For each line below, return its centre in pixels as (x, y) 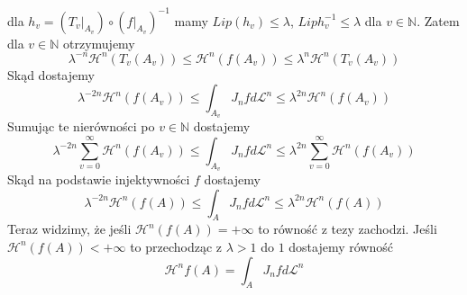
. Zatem (438, 20)
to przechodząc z (176, 246)
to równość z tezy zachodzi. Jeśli (348, 229)
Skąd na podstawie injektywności (99, 179)
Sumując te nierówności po (81, 126)
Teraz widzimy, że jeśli (69, 229)
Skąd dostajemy (51, 74)
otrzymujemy (99, 43)
